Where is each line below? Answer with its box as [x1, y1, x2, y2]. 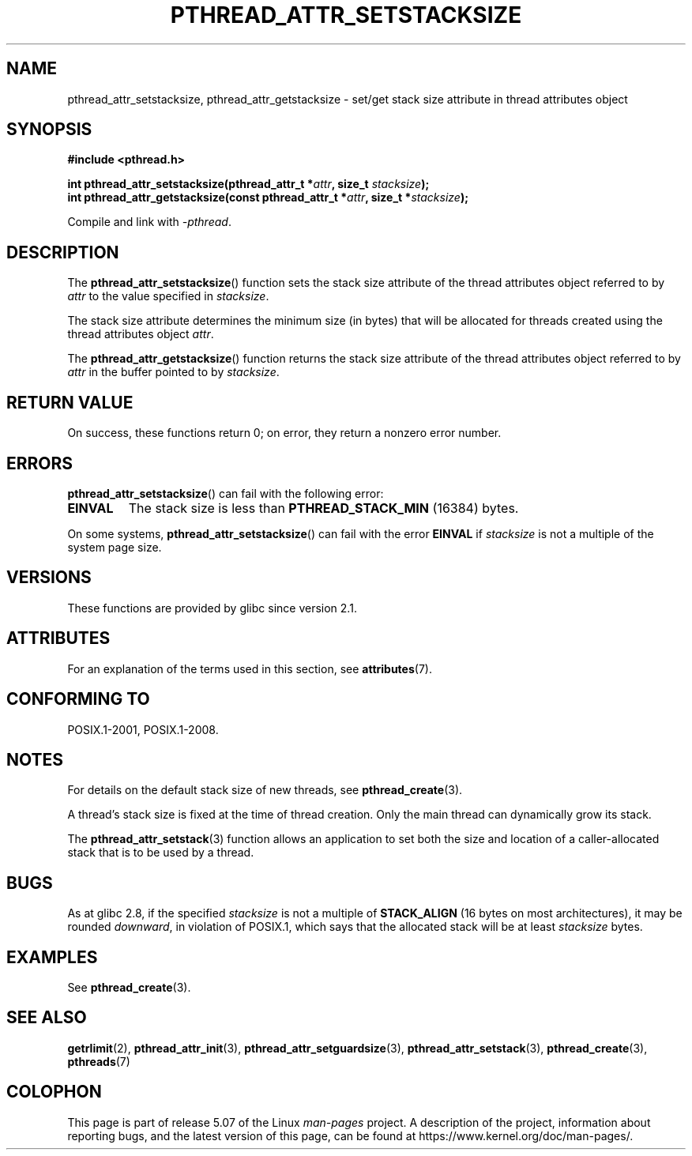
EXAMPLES [6, 947, 98, 967]
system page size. [67, 540, 162, 554]
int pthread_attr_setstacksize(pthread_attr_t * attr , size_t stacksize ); [67, 177, 430, 191]
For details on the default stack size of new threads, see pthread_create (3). [67, 783, 463, 797]
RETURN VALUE [6, 392, 134, 412]
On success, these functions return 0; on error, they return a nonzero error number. [67, 426, 502, 440]
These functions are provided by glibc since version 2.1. [67, 601, 357, 615]
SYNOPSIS [6, 119, 92, 140]
